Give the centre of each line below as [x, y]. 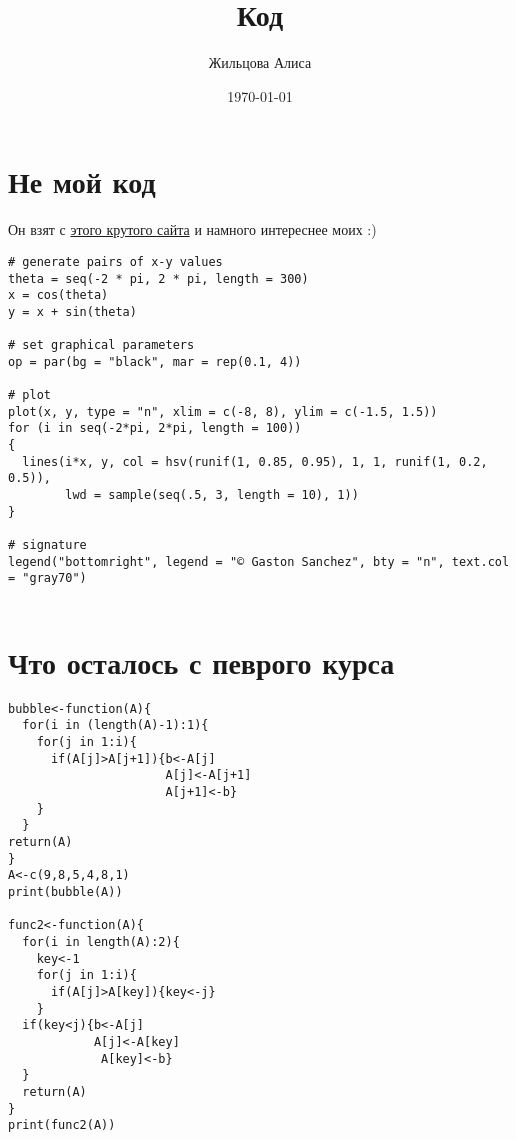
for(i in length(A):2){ [101, 941]
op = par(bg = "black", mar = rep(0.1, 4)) [155, 361]
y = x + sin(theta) [72, 311]
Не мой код [82, 181]
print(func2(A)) [62, 1125]
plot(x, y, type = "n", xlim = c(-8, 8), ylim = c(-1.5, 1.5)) [223, 411]
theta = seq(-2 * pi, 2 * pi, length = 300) [158, 278]
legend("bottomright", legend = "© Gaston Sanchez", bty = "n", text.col [259, 561]
